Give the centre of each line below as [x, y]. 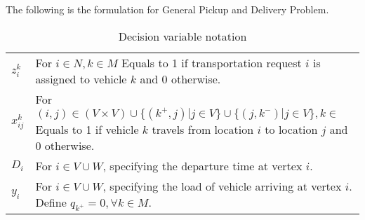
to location [291, 129]
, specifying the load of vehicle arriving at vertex [222, 186]
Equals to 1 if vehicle [87, 129]
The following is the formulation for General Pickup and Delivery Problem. [167, 9]
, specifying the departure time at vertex [203, 165]
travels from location [203, 129]
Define [51, 202]
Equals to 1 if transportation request [212, 62]
